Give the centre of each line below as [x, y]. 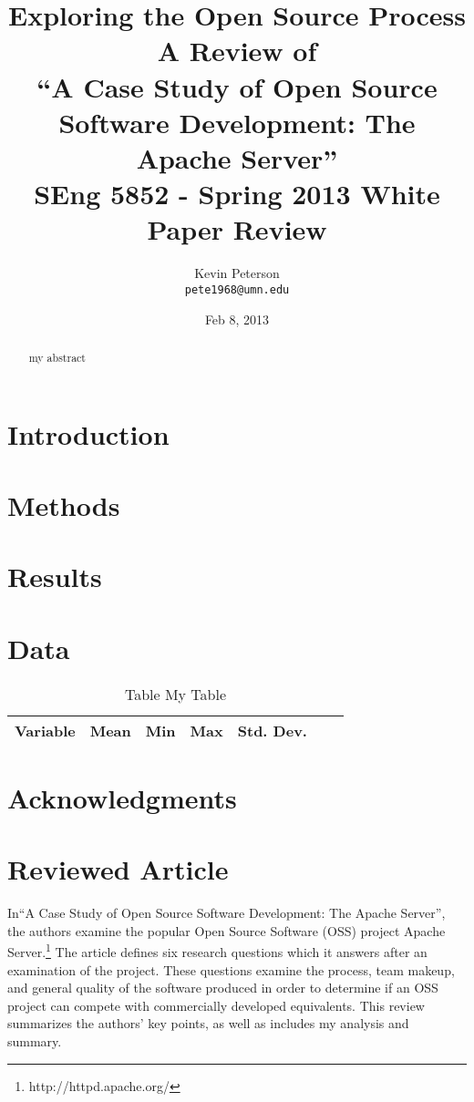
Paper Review [237, 229]
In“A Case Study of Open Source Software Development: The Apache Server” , [227, 913]
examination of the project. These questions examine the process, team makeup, [231, 969]
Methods [64, 505]
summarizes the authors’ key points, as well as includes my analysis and [208, 1023]
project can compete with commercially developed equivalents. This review [216, 1005]
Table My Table [175, 694]
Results [55, 577]
